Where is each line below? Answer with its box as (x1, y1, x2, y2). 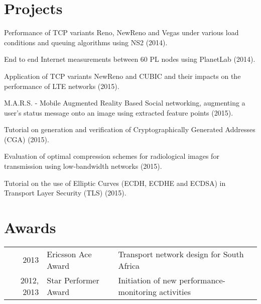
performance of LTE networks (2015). (4, 80, 119, 91)
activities (159, 285, 191, 297)
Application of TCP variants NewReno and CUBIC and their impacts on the (4, 70, 241, 81)
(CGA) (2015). (4, 134, 49, 144)
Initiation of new (118, 274, 177, 286)
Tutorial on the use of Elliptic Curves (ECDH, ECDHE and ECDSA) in (4, 177, 226, 188)
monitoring (118, 285, 157, 297)
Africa (118, 259, 140, 271)
